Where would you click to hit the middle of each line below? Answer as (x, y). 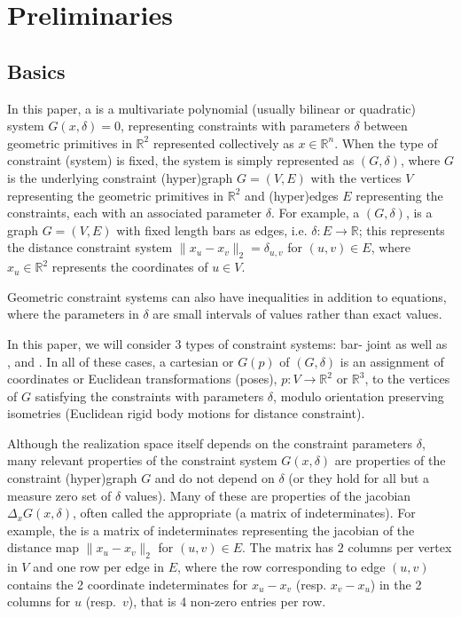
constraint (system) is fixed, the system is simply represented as (181, 160)
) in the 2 (396, 584)
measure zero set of (59, 495)
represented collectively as (223, 142)
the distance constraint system (90, 247)
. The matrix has (288, 547)
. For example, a (315, 213)
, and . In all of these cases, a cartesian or (121, 361)
